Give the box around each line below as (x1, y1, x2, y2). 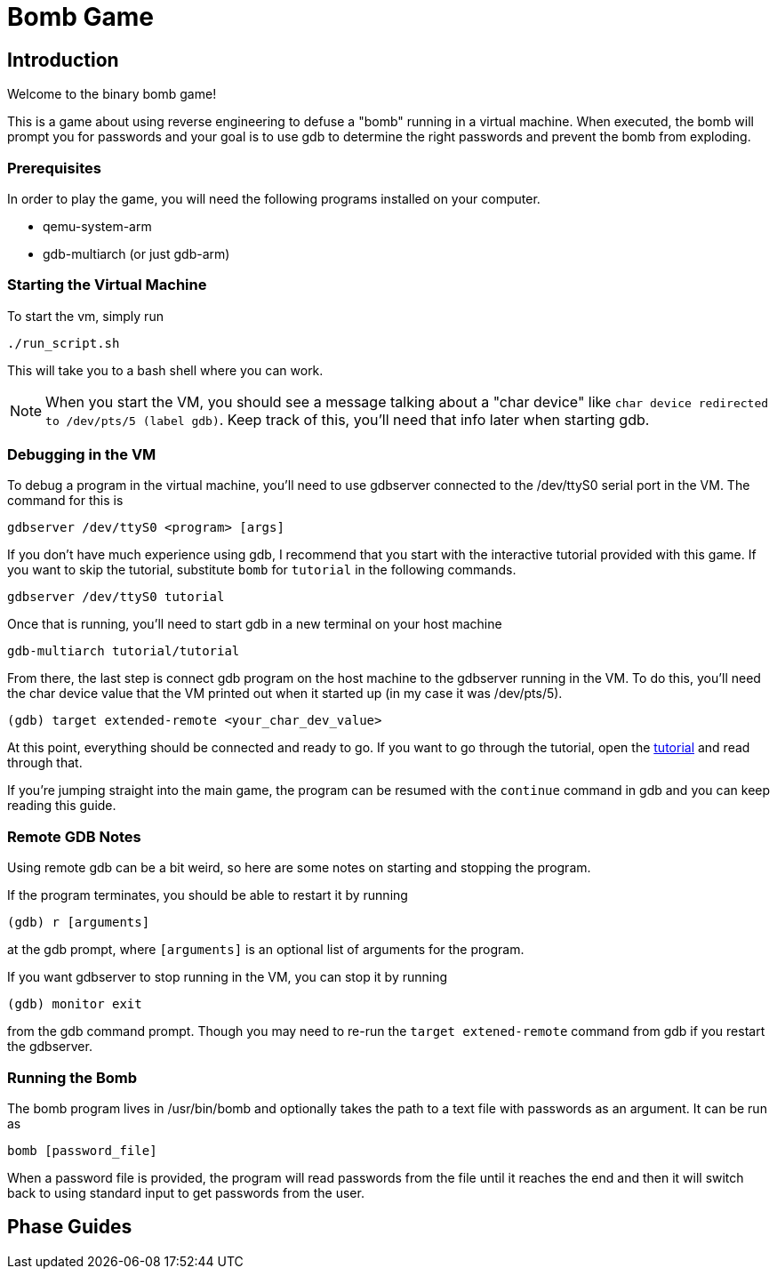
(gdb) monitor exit (7, 997, 142, 1012)
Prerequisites (7, 158, 101, 177)
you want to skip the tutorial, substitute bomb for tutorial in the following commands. (7, 562, 517, 578)
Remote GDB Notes (7, 827, 141, 846)
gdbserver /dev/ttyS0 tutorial (7, 590, 225, 605)
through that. (7, 755, 83, 771)
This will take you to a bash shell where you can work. (7, 362, 324, 378)
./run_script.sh (7, 335, 120, 350)
